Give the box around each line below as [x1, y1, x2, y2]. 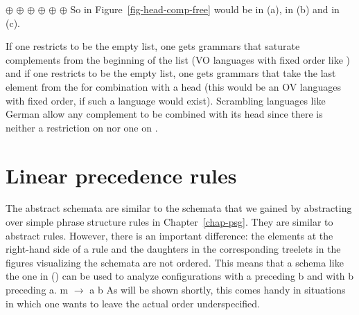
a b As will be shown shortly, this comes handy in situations [89, 282, 346, 297]
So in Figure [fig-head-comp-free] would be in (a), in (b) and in [70, 2, 340, 16]
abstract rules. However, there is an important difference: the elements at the [6, 228, 333, 242]
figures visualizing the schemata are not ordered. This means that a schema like [6, 255, 344, 269]
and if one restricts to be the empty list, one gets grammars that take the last [6, 66, 336, 80]
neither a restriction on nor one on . [6, 120, 158, 134]
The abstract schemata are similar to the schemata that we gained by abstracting [6, 201, 352, 215]
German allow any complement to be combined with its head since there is [6, 107, 323, 121]
